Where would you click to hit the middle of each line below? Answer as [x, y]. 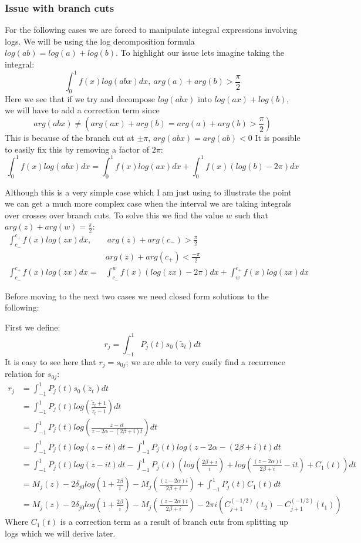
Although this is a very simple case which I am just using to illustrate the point [148, 192]
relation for [25, 374]
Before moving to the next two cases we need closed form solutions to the [137, 296]
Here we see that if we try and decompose [80, 98]
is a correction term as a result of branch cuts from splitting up [174, 522]
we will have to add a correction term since [82, 110]
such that [251, 215]
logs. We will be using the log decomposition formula [100, 41]
